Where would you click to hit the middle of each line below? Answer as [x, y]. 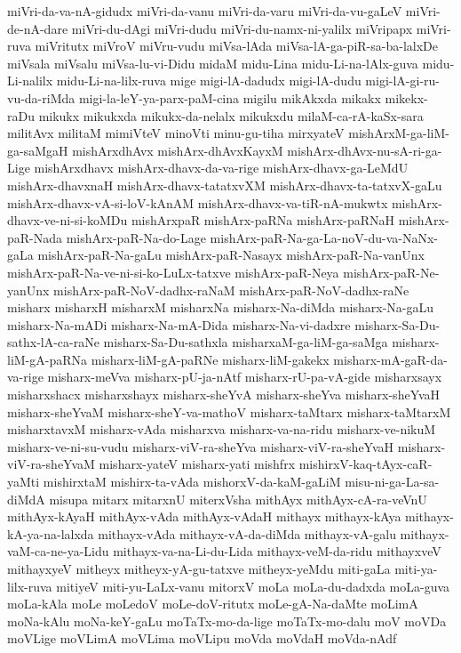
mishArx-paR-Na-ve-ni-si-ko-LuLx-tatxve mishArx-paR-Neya [173, 272]
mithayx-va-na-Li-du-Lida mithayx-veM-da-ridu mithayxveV [277, 551]
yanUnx [28, 290]
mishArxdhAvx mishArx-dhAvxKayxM [178, 150]
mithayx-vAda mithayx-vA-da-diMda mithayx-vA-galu [247, 533]
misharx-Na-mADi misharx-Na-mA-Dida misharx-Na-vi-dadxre [179, 324]
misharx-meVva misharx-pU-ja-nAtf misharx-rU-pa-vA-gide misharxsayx [245, 377]
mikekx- [406, 97]
